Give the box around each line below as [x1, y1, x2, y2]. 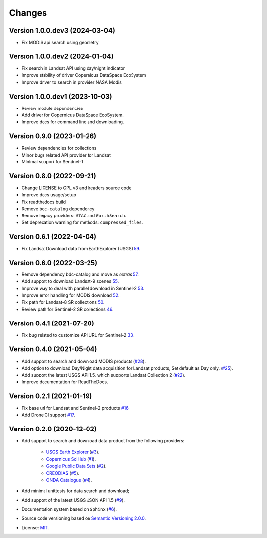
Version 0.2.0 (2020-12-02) [9, 425, 97, 433]
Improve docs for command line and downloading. [21, 119, 124, 125]
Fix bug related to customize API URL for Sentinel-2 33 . [21, 332, 134, 338]
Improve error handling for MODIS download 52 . [21, 292, 120, 298]
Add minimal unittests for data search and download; [21, 488, 130, 494]
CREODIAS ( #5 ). [46, 470, 80, 476]
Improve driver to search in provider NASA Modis [21, 79, 122, 85]
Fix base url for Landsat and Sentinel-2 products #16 [21, 405, 129, 411]
